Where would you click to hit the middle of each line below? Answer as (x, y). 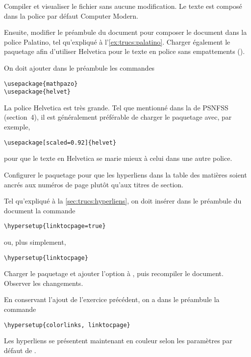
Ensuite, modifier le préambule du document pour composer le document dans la (125, 32)
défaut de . (20, 350)
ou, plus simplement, (35, 242)
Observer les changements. (44, 283)
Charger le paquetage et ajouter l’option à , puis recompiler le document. (114, 273)
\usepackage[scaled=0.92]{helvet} (60, 142)
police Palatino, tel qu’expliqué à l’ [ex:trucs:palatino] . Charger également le (117, 41)
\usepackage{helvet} (38, 92)
